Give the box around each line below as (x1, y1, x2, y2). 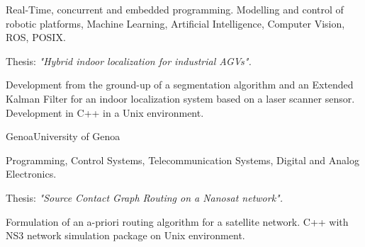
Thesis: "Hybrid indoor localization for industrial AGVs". (6, 53, 252, 68)
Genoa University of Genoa (6, 129, 120, 144)
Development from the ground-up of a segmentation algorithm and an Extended (6, 77, 354, 92)
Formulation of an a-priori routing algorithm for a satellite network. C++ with (6, 214, 349, 229)
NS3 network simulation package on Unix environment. (6, 228, 245, 243)
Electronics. (6, 166, 57, 181)
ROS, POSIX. (6, 30, 66, 45)
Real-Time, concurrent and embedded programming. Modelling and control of (6, 2, 344, 16)
